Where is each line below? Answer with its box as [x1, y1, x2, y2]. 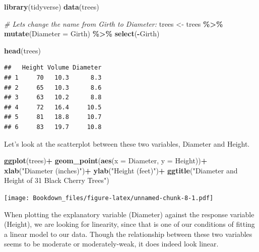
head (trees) [4, 45, 41, 55]
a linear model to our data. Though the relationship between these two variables [4, 228, 252, 239]
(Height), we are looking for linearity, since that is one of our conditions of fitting [4, 219, 255, 229]
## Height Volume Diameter [4, 64, 102, 72]
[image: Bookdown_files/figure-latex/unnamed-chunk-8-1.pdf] [4, 194, 214, 202]
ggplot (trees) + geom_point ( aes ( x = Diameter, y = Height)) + [4, 155, 208, 166]
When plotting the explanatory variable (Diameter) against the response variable [4, 209, 254, 219]
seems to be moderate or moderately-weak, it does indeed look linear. [4, 238, 219, 249]
